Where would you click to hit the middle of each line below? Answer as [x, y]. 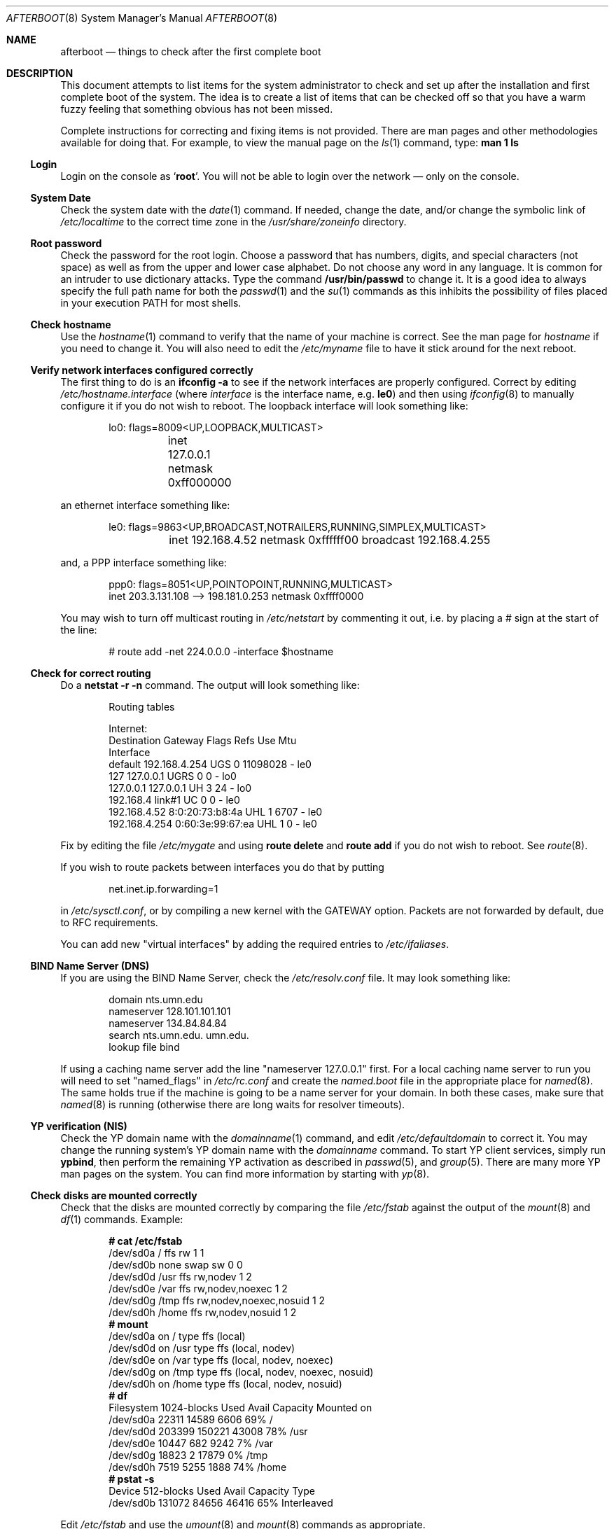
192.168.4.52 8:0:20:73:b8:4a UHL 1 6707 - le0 [216, 812]
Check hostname [71, 324]
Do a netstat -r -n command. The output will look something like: [210, 685]
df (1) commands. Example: [122, 1219]
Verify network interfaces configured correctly [142, 370]
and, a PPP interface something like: [144, 563]
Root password [66, 243]
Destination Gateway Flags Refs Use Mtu [203, 740]
